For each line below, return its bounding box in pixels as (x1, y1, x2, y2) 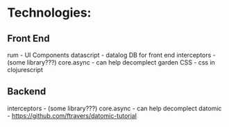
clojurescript (7, 66, 43, 74)
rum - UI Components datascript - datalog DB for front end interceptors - (7, 51, 217, 59)
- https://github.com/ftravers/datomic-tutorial (7, 111, 137, 119)
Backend (7, 85, 46, 98)
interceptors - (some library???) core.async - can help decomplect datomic (7, 104, 222, 112)
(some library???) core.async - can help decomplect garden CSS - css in (7, 58, 215, 67)
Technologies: (7, 5, 92, 21)
